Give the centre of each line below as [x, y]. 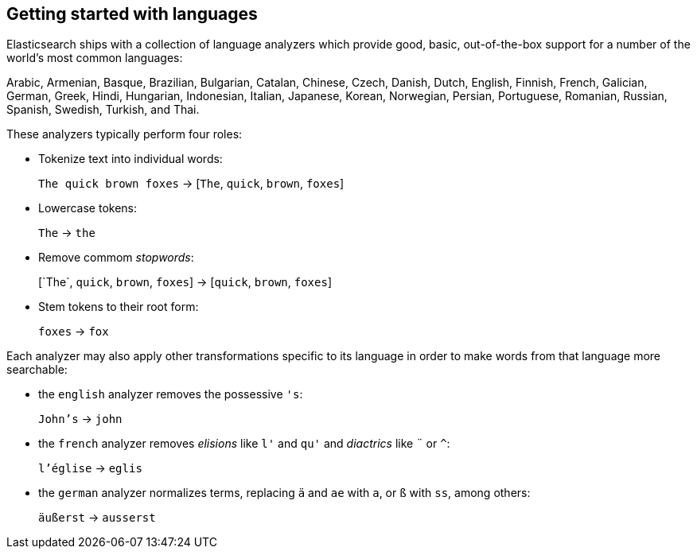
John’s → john [80, 419]
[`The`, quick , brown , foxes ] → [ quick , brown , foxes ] [185, 282]
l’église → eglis [90, 468]
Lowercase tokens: [88, 208]
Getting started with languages [132, 14]
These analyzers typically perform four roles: [125, 134]
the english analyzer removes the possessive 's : [171, 394]
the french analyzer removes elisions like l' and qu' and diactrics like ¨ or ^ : [244, 444]
